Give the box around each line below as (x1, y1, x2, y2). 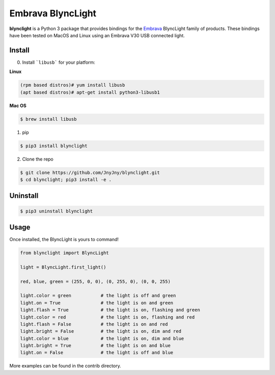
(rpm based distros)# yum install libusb (20, 82, 125, 88)
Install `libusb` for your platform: (22, 59, 95, 65)
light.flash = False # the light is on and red (20, 321, 168, 327)
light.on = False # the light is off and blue (20, 350, 174, 356)
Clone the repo (22, 156, 53, 162)
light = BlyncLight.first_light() (20, 264, 106, 270)
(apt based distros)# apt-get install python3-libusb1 (20, 89, 160, 95)
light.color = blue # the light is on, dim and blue (20, 335, 184, 341)
